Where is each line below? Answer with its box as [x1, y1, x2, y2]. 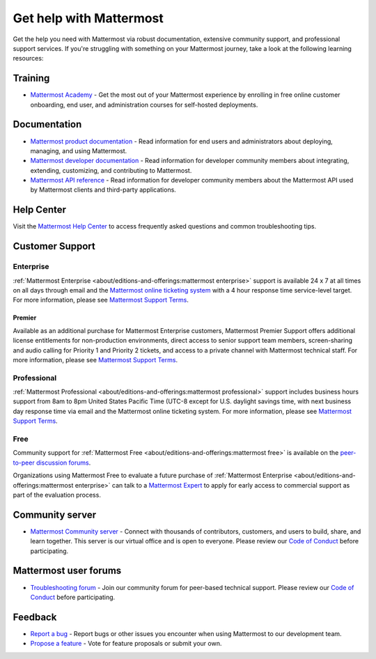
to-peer [13, 458, 35, 467]
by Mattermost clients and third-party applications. [30, 185, 177, 194]
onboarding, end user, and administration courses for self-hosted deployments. [30, 100, 258, 109]
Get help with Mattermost [13, 10, 164, 26]
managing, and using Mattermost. [30, 146, 127, 155]
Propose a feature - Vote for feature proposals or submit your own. [30, 639, 222, 648]
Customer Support [13, 240, 95, 252]
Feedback [13, 611, 57, 623]
